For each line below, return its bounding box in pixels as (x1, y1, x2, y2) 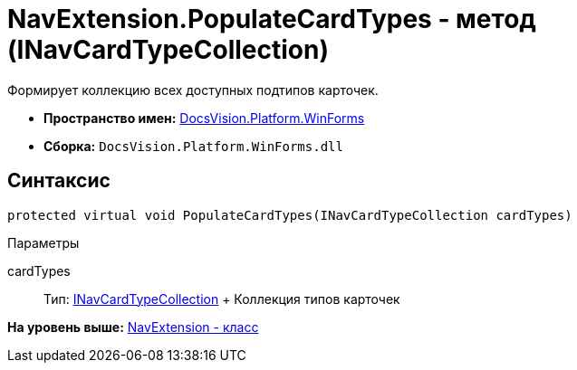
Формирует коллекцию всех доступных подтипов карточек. (7, 81, 379, 98)
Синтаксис (7, 169, 111, 193)
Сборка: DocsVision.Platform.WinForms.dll (43, 138, 343, 154)
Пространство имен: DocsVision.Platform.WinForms (43, 109, 365, 126)
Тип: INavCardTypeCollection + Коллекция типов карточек (43, 290, 400, 307)
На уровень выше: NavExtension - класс (7, 318, 259, 335)
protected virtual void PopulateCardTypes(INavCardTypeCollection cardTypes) (7, 207, 572, 223)
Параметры (7, 234, 80, 251)
